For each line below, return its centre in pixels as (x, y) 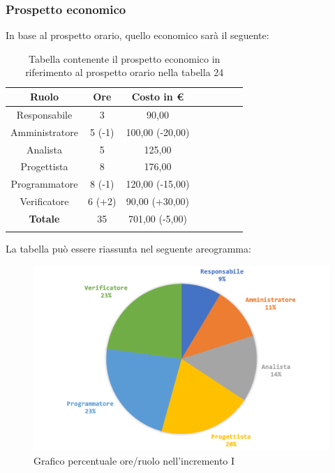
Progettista (44, 166)
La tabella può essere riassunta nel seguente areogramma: (128, 249)
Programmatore (44, 184)
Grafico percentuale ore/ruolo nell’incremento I (134, 460)
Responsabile (44, 114)
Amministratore (44, 132)
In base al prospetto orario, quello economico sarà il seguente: (137, 35)
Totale (44, 218)
